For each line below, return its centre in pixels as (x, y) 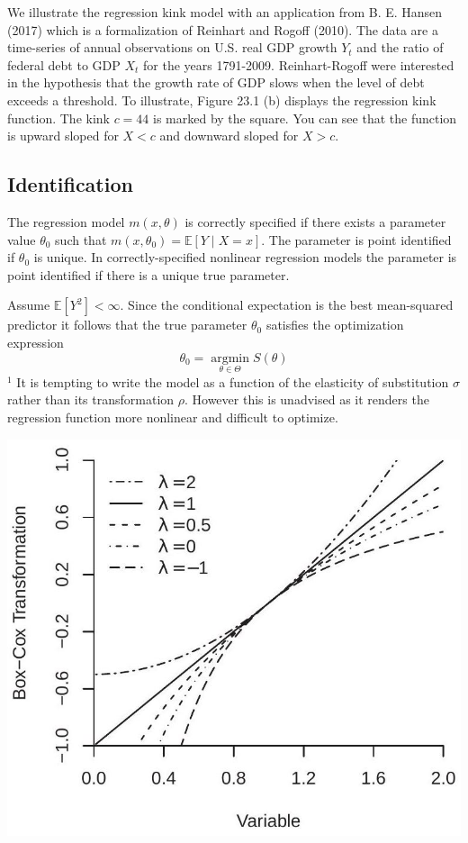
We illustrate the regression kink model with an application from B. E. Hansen (225, 12)
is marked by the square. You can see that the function (305, 118)
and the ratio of (400, 47)
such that (81, 239)
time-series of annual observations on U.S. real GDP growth (172, 47)
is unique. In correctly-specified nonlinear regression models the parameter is (245, 257)
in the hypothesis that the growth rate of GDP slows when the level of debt (216, 82)
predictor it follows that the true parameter (127, 325)
